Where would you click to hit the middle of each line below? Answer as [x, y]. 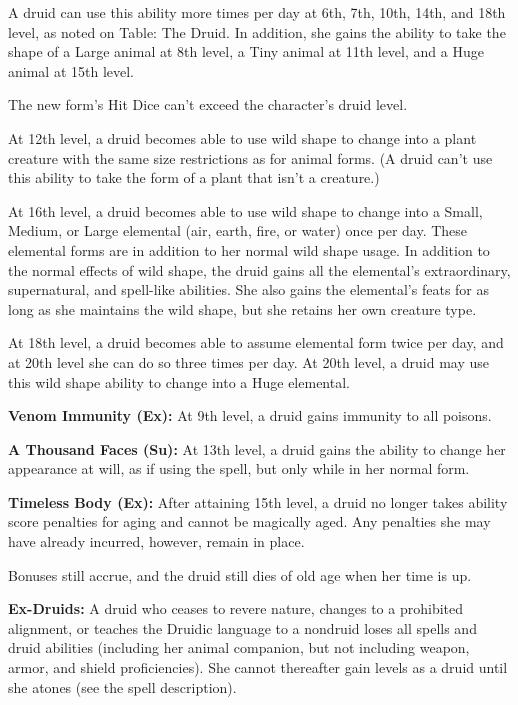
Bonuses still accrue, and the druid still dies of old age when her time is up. [240, 574]
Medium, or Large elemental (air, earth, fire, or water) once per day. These [238, 230]
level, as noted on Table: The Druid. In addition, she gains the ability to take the [257, 31]
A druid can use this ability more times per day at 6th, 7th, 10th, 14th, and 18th [257, 12]
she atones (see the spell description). [122, 686]
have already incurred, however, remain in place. [156, 541]
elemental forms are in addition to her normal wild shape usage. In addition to [249, 249]
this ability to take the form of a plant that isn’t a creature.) [194, 177]
